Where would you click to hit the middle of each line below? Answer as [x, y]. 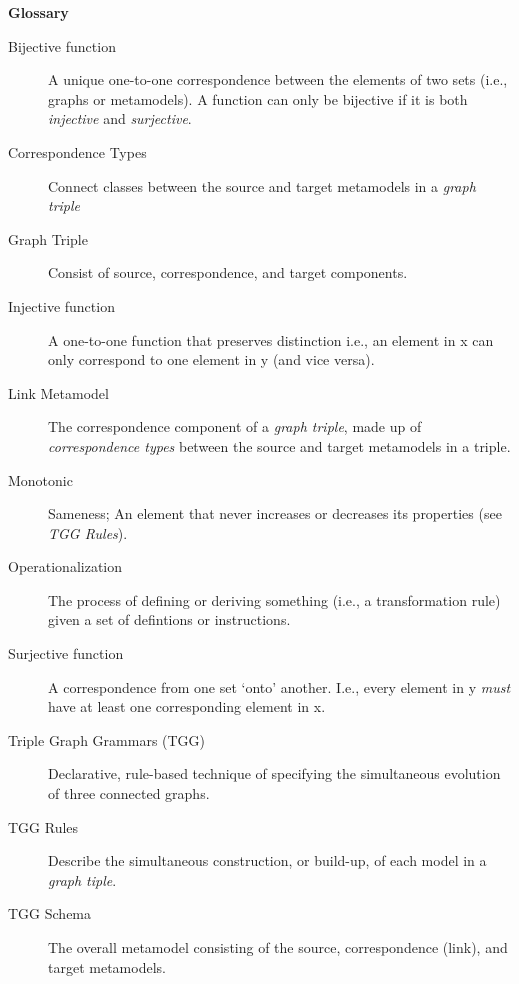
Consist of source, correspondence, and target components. [228, 272]
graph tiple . [82, 879]
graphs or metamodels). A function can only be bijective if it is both [258, 98]
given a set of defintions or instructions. [169, 619]
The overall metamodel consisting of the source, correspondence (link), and [278, 947]
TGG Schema [50, 913]
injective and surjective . [120, 118]
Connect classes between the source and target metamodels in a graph [262, 185]
